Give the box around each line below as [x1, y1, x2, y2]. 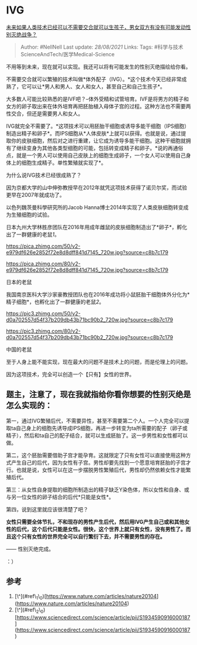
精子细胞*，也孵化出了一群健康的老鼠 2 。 [6, 298, 104, 305]
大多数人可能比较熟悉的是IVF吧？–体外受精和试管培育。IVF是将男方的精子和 [6, 95, 189, 103]
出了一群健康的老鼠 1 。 [6, 231, 60, 238]
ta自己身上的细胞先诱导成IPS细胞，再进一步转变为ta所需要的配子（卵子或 [11, 424, 188, 431]
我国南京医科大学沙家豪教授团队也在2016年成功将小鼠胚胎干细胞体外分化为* [6, 291, 190, 298]
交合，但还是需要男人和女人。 [11, 110, 83, 117]
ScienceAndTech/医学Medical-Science [20, 50, 115, 57]
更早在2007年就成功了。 [6, 191, 65, 198]
